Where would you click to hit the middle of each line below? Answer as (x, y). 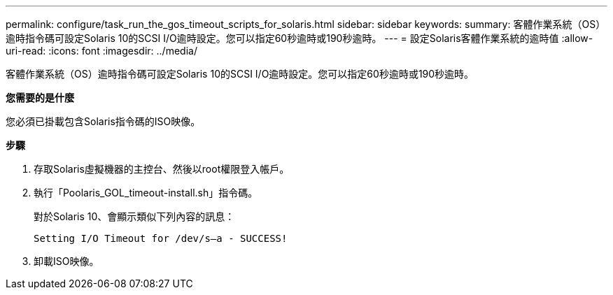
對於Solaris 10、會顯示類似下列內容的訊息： (134, 216)
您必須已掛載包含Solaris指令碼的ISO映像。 (103, 121)
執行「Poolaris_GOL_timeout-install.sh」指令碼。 (146, 193)
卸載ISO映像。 (66, 261)
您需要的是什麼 (40, 98)
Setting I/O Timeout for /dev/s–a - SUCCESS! (161, 238)
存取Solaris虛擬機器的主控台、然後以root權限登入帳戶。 (162, 169)
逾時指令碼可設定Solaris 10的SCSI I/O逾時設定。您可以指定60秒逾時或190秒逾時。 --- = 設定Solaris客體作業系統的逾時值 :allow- (300, 38)
